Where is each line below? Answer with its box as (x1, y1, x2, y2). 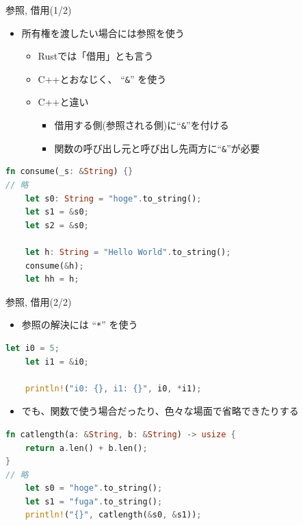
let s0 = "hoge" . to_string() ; (25, 483, 163, 493)
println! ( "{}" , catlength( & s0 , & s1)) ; (25, 510, 202, 520)
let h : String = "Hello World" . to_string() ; (25, 247, 231, 257)
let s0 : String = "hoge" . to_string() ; (25, 193, 202, 204)
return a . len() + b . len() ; (25, 443, 148, 453)
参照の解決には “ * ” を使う (21, 317, 138, 332)
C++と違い (38, 95, 89, 109)
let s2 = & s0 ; (25, 220, 89, 230)
